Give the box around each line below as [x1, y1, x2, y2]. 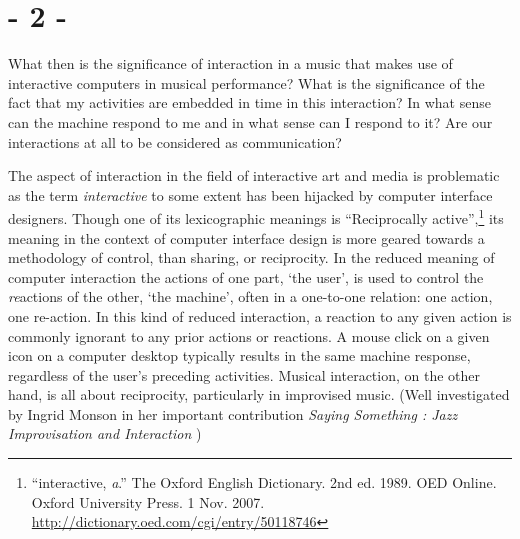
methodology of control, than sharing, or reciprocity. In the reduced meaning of [8, 247, 495, 268]
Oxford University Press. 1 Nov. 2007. [31, 491, 265, 512]
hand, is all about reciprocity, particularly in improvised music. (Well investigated [8, 384, 510, 405]
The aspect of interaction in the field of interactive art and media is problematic [8, 165, 500, 186]
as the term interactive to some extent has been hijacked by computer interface [8, 184, 493, 205]
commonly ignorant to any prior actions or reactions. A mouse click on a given [8, 325, 490, 346]
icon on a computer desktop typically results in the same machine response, [8, 345, 471, 366]
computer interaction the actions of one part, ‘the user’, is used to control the [8, 266, 484, 287]
